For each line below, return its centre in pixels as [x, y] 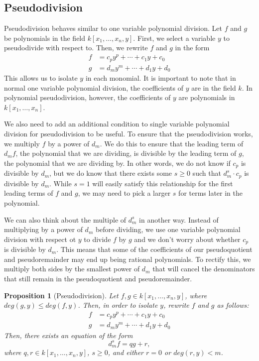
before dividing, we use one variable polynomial [168, 229]
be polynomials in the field [45, 38]
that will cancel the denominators [204, 269]
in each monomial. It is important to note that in [161, 78]
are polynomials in [207, 97]
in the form [192, 48]
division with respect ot [40, 239]
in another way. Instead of [179, 219]
